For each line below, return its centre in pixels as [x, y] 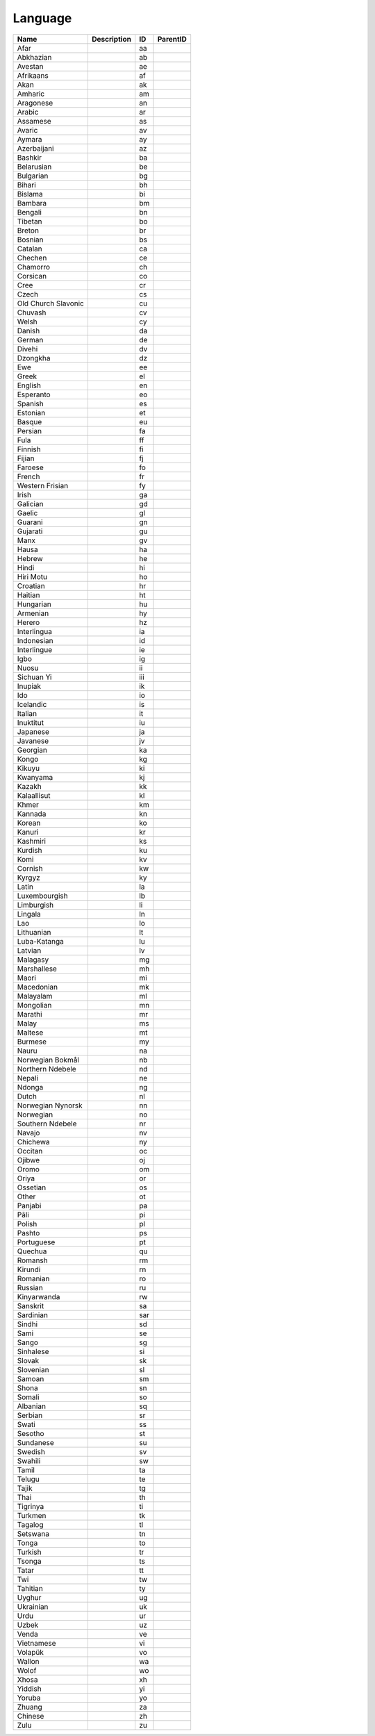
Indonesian [35, 640]
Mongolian [34, 1005]
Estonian [31, 412]
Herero [28, 622]
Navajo [28, 1133]
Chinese [31, 1716]
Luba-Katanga [40, 941]
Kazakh [29, 786]
